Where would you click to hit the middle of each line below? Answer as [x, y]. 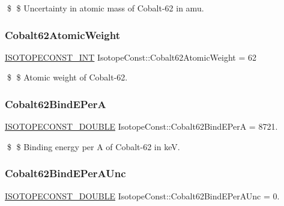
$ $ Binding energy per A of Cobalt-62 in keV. [93, 146]
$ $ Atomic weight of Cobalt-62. [67, 77]
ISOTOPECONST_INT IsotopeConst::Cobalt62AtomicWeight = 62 [131, 57]
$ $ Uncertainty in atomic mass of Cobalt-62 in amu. [105, 8]
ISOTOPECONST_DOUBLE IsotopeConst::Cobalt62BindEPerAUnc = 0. [142, 195]
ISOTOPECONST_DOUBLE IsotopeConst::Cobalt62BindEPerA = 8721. [141, 126]
